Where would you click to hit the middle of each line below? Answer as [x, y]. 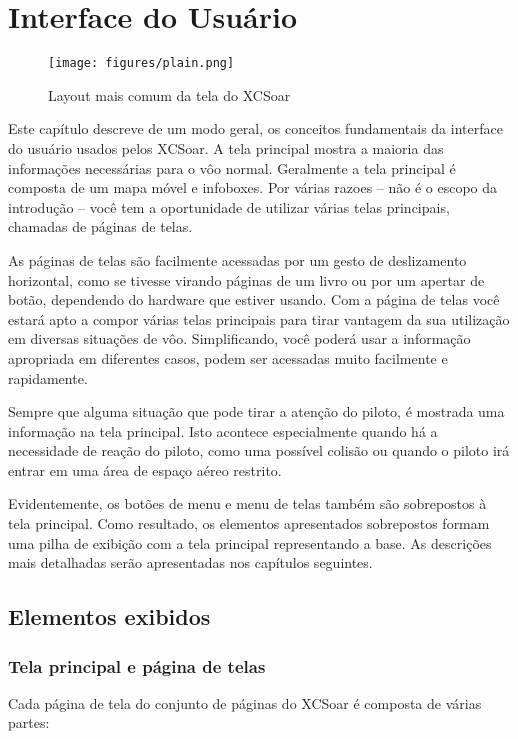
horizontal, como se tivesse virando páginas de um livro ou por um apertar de [246, 279]
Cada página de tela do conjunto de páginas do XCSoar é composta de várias [245, 702]
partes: [29, 722]
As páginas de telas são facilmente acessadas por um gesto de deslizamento [237, 259]
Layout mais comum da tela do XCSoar [169, 94]
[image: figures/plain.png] [141, 63]
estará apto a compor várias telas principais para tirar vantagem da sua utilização [259, 318]
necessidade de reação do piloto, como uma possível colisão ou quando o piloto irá [259, 450]
